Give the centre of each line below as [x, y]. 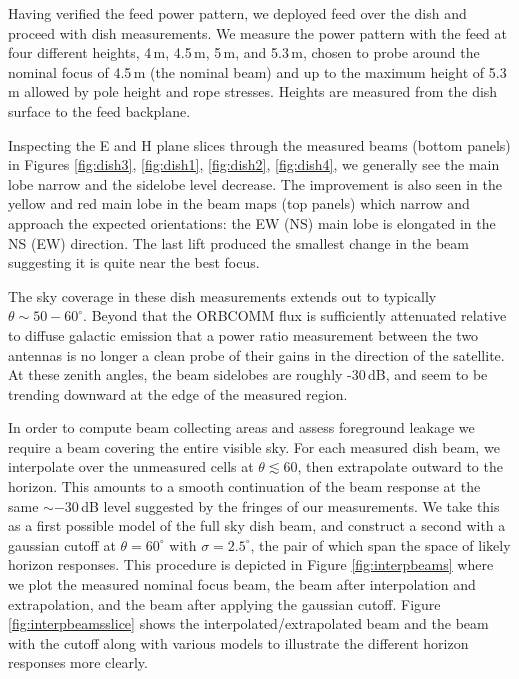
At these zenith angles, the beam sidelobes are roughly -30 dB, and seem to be [248, 374]
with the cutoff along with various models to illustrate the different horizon [238, 642]
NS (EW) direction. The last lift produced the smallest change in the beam [238, 242]
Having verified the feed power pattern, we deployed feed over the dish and [237, 13]
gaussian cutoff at [62, 544]
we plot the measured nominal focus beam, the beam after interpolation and [242, 584]
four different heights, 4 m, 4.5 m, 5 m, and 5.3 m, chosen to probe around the [244, 52]
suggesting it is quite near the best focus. [134, 262]
